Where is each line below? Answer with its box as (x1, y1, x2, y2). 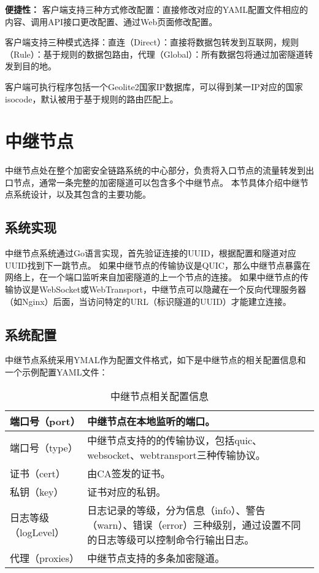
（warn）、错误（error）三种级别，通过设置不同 (87, 517, 301, 532)
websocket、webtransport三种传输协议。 (87, 447, 266, 462)
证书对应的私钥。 (87, 484, 166, 499)
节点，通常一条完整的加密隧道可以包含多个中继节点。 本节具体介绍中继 (13, 175, 300, 188)
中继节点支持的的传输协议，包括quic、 (87, 433, 263, 447)
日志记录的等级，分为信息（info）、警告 (87, 502, 266, 517)
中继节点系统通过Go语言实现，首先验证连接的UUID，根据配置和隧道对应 (5, 247, 296, 260)
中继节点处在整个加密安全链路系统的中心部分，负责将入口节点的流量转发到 (5, 164, 306, 177)
